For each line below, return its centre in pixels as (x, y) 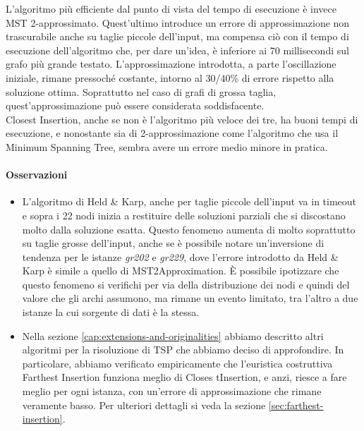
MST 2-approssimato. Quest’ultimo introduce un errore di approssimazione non (178, 22)
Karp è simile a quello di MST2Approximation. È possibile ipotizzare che (181, 271)
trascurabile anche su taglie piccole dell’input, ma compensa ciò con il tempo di (177, 36)
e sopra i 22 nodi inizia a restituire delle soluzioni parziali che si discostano (184, 215)
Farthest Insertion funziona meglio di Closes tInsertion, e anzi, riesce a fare (184, 377)
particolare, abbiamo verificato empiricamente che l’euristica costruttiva (177, 363)
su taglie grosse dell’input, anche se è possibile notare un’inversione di (173, 243)
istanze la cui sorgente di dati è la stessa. (111, 312)
